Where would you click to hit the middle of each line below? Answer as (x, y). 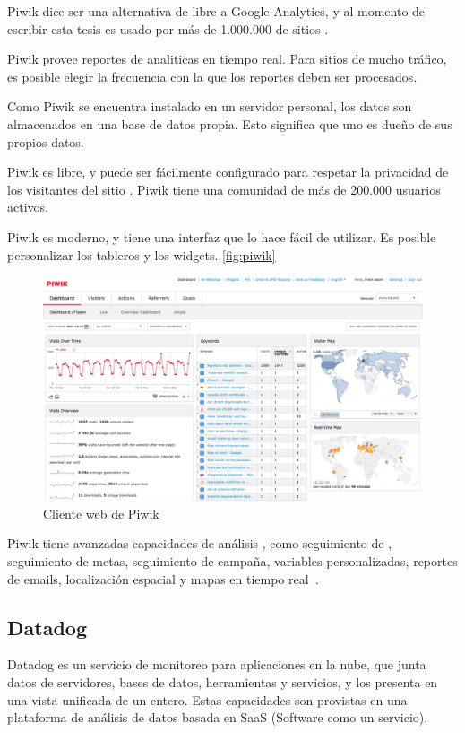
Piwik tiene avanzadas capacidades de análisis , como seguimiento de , (200, 543)
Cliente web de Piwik (101, 513)
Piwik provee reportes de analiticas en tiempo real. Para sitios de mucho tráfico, (227, 59)
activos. (28, 207)
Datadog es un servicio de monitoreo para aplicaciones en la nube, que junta (217, 664)
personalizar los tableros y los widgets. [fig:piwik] (142, 254)
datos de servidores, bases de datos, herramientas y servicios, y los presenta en (223, 681)
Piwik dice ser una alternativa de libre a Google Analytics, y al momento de (216, 11)
